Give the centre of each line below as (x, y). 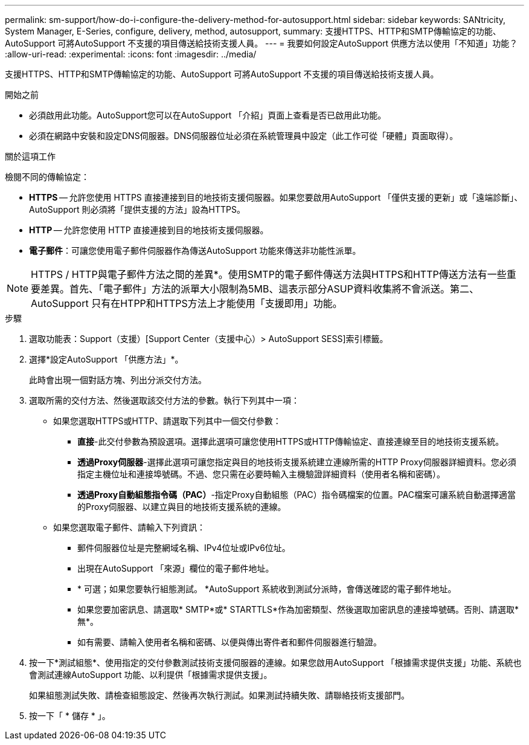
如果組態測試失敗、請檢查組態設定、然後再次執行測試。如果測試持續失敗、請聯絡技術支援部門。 (219, 695)
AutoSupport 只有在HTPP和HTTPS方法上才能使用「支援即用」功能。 (187, 303)
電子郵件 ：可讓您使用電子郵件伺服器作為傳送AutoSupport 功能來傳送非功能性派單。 (195, 250)
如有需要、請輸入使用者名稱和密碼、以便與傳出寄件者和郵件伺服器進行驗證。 (229, 642)
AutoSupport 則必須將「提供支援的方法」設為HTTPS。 (137, 209)
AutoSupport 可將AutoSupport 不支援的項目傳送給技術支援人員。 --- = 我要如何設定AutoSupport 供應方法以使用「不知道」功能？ (261, 43)
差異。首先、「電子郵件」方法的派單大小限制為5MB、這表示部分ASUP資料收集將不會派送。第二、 (260, 289)
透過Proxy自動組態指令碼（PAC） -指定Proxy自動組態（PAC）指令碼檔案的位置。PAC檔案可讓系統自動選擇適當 (297, 495)
